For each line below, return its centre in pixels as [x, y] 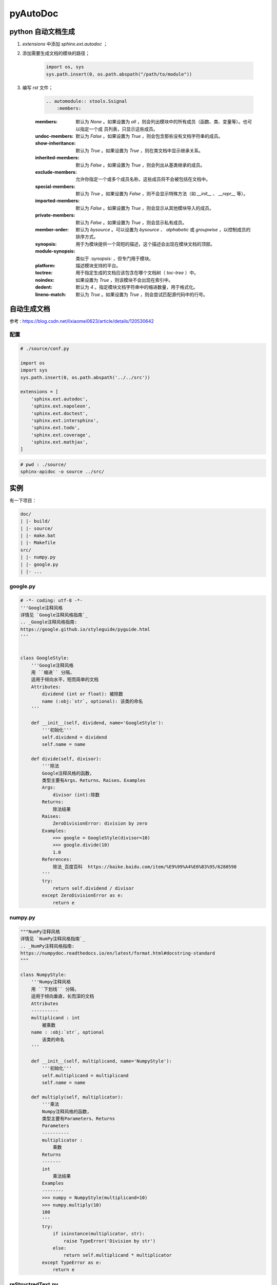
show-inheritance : [55, 143]
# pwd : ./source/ [43, 465]
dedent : [44, 287]
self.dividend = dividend [74, 737]
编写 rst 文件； [38, 87]
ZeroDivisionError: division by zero [100, 823]
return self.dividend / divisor [93, 888]
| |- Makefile [38, 543]
